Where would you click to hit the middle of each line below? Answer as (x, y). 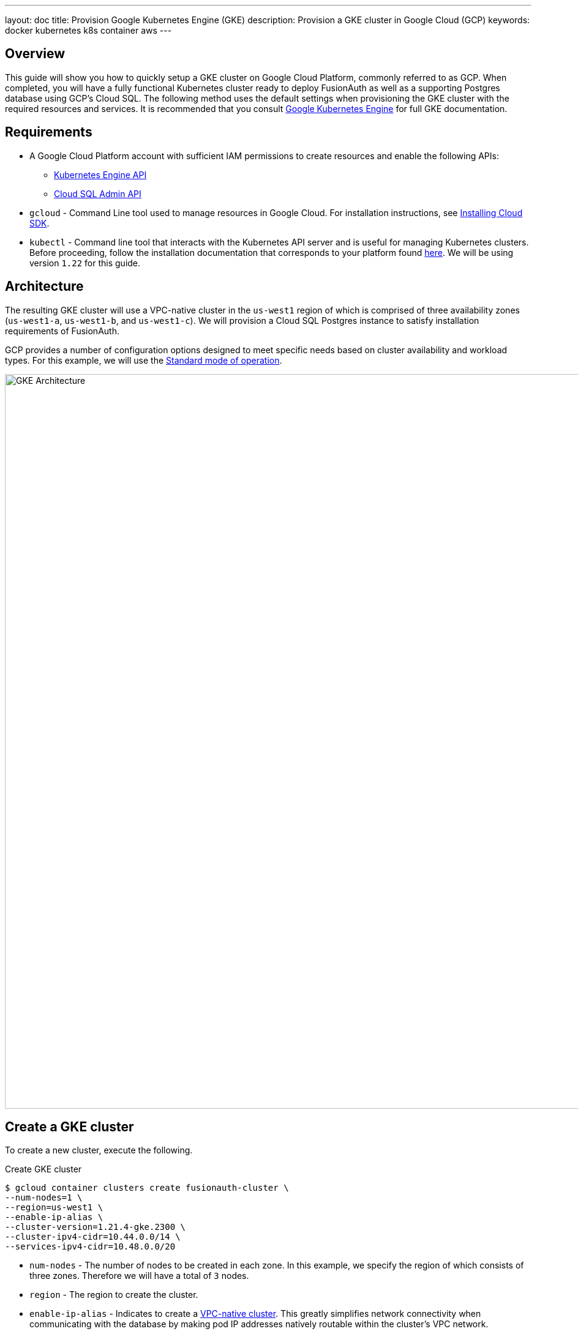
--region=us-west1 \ (54, 1208)
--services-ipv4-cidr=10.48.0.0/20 (90, 1247)
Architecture (44, 287)
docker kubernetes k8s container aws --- (88, 30)
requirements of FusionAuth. (62, 331)
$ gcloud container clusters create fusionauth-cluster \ (147, 1188)
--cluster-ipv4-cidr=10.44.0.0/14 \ (93, 1237)
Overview (35, 54)
